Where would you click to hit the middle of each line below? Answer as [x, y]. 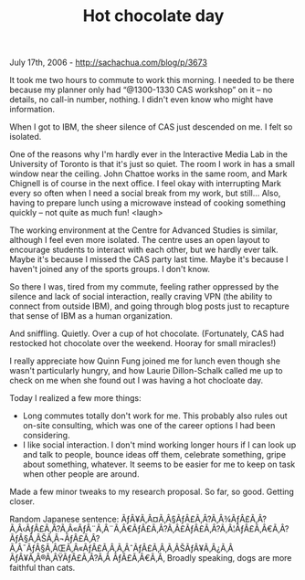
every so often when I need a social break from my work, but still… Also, [145, 194]
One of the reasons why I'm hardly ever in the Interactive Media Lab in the [148, 154]
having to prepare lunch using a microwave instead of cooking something [147, 203]
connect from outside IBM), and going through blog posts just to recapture [150, 306]
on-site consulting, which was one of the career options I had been [149, 426]
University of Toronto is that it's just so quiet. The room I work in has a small [152, 164]
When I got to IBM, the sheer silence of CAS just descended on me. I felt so [151, 127]
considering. [46, 436]
